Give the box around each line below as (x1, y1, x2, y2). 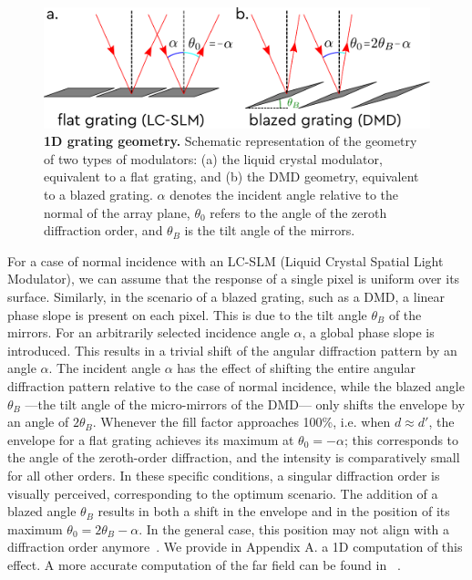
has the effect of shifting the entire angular (177, 358, 416, 378)
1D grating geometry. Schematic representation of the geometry (44, 131, 417, 150)
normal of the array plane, (44, 202, 190, 222)
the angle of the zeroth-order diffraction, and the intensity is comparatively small (7, 448, 460, 467)
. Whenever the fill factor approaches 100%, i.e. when (92, 412, 391, 431)
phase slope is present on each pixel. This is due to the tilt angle (7, 305, 367, 324)
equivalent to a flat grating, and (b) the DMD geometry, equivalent (44, 167, 419, 186)
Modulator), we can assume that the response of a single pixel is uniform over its (7, 269, 460, 288)
